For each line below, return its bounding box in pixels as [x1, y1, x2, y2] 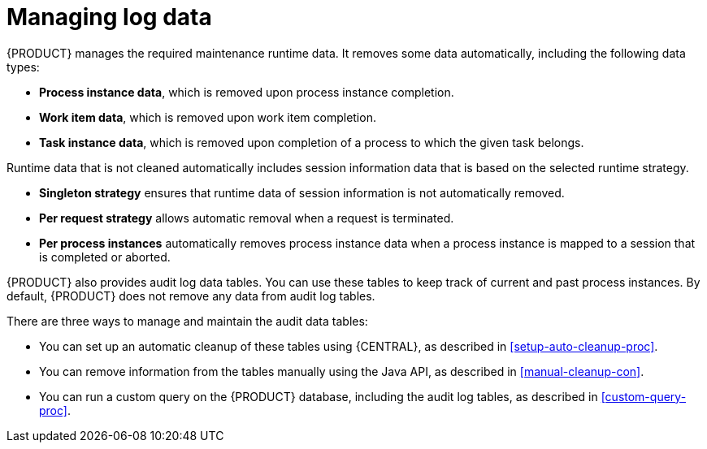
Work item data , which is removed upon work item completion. [39, 110, 376, 124]
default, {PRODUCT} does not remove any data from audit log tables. [7, 288, 375, 303]
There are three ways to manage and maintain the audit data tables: [7, 313, 368, 328]
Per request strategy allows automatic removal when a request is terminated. [39, 210, 454, 225]
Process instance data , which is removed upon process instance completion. [39, 84, 454, 99]
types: [7, 59, 40, 74]
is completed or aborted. [39, 249, 171, 264]
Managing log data [7, 3, 212, 31]
